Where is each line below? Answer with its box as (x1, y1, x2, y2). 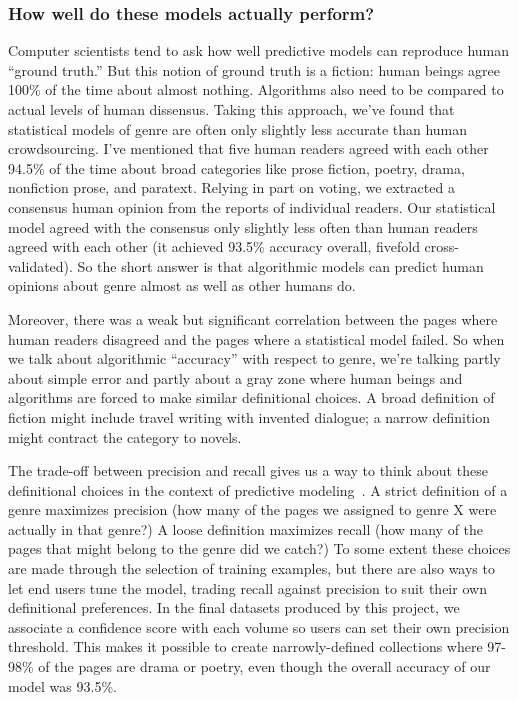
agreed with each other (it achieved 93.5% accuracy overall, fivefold (8, 236, 420, 257)
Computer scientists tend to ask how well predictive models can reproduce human (8, 40, 510, 61)
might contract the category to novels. (8, 426, 242, 447)
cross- (424, 236, 460, 257)
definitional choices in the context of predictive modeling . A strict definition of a (8, 479, 508, 500)
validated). (8, 255, 73, 276)
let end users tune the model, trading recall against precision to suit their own (8, 577, 487, 598)
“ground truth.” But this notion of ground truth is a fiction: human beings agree (8, 59, 500, 80)
